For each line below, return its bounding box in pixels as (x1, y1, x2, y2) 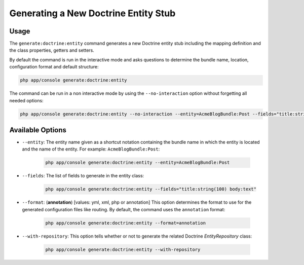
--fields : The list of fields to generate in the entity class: (22, 173, 144, 179)
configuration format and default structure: (9, 64, 99, 70)
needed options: (9, 97, 44, 103)
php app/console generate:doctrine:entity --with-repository (45, 246, 201, 252)
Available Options (9, 126, 67, 134)
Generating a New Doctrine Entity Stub (9, 8, 176, 19)
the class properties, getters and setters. (9, 47, 95, 53)
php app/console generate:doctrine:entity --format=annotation (45, 220, 206, 225)
